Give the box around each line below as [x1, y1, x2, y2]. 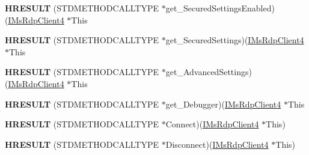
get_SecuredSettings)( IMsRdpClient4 [165, 34, 304, 46]
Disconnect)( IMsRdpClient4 [165, 138, 269, 150]
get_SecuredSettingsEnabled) [165, 2, 275, 14]
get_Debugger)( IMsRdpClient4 [165, 97, 281, 110]
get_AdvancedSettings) [165, 65, 252, 78]
